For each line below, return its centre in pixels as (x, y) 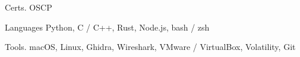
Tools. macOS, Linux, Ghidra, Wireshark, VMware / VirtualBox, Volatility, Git (150, 47)
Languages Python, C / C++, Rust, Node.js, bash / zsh (107, 27)
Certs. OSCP (29, 7)
